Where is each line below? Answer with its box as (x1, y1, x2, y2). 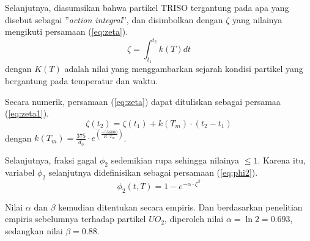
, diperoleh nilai (164, 212, 224, 225)
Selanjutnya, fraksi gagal (5, 153, 97, 166)
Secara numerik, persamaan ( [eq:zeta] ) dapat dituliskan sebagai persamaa (5, 95, 281, 107)
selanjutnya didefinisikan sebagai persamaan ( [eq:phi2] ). (48, 166, 258, 179)
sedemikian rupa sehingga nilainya (111, 153, 240, 166)
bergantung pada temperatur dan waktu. (5, 74, 158, 87)
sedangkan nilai (5, 224, 63, 237)
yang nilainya (232, 13, 282, 26)
